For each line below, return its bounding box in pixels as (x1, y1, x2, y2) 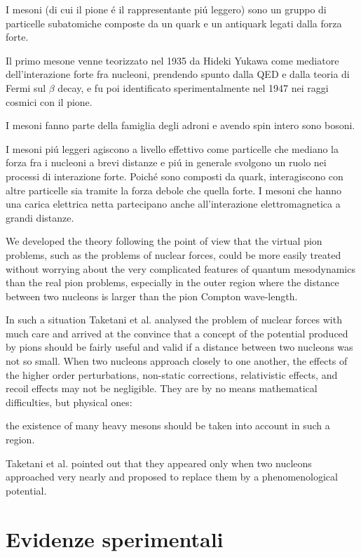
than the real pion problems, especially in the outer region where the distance (6, 275, 339, 290)
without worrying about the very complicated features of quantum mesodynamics (6, 261, 355, 276)
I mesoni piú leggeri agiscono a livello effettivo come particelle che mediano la (6, 141, 339, 156)
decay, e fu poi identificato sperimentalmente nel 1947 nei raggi (57, 80, 329, 95)
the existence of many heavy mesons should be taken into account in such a (6, 418, 330, 433)
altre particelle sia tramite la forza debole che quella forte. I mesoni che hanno (6, 182, 342, 197)
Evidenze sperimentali (6, 524, 224, 553)
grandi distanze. (6, 210, 74, 224)
